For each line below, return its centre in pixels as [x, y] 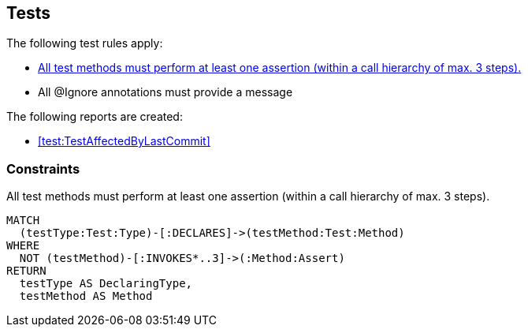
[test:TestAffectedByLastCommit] [124, 141]
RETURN [26, 271]
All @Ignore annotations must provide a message [165, 92]
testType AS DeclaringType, [106, 284]
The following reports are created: [95, 117]
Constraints [43, 168]
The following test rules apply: [85, 43]
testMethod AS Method [86, 296]
